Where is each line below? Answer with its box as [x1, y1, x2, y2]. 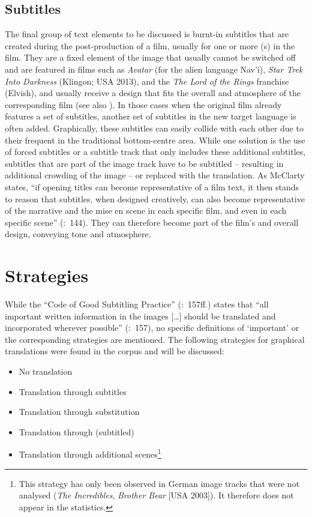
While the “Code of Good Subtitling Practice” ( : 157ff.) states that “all [5, 298, 269, 310]
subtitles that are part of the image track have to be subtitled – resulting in [5, 157, 284, 169]
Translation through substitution [19, 405, 140, 418]
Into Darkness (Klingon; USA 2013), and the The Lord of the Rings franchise [5, 74, 289, 87]
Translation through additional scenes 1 [19, 446, 161, 461]
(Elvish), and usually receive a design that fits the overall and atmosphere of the [5, 86, 301, 99]
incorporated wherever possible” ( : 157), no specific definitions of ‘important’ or [5, 321, 299, 334]
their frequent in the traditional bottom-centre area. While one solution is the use [5, 133, 305, 146]
